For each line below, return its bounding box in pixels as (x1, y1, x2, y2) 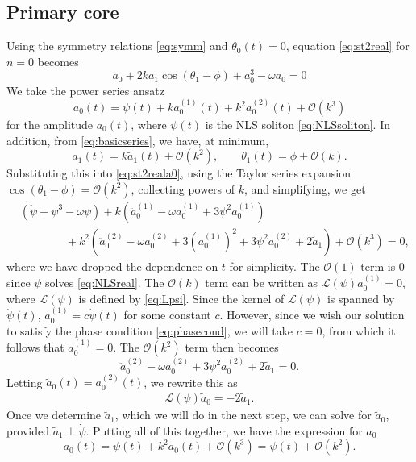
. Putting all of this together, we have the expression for (85, 422, 363, 439)
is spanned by (327, 289, 395, 306)
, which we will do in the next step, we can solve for (114, 406, 372, 423)
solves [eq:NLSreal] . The (45, 274, 164, 291)
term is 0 (360, 257, 405, 274)
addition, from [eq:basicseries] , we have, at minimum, (6, 131, 269, 148)
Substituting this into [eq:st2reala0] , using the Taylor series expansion (6, 164, 351, 181)
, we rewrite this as (144, 373, 238, 390)
